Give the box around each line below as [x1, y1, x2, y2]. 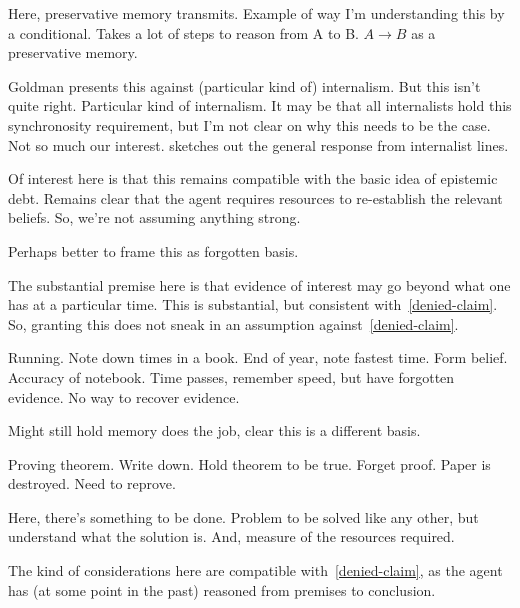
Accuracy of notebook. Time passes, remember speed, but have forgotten [8, 366, 455, 387]
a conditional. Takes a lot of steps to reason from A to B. [8, 22, 359, 43]
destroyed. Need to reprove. [8, 473, 176, 494]
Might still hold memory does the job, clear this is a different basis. [8, 420, 421, 441]
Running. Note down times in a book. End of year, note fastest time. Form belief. [8, 347, 508, 368]
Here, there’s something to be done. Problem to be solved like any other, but [8, 506, 479, 527]
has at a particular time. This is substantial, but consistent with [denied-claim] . [8, 294, 498, 315]
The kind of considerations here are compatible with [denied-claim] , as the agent [8, 560, 503, 581]
